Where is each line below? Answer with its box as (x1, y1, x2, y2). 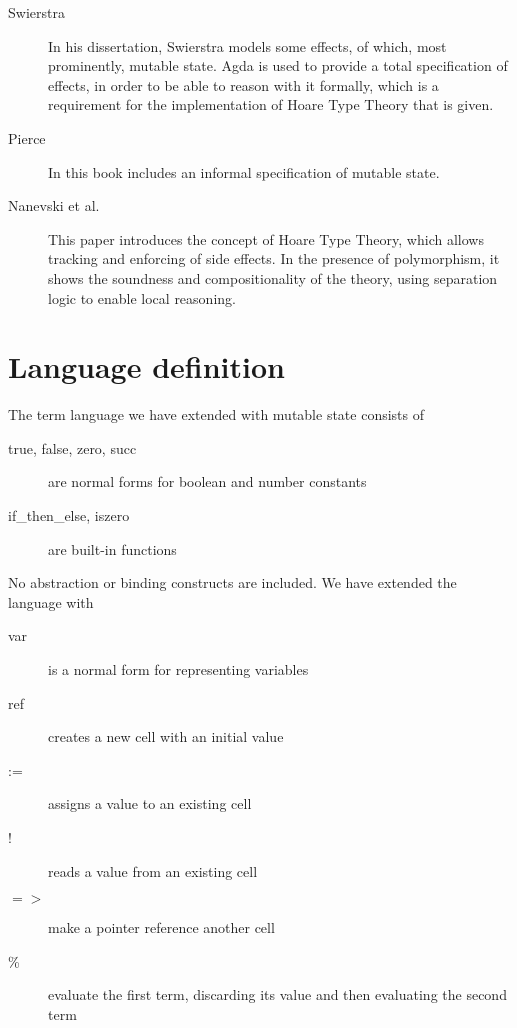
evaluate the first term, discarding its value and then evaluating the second (48, 984, 507, 1005)
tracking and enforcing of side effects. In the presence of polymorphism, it (48, 248, 500, 269)
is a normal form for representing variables (48, 659, 309, 679)
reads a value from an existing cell (48, 860, 258, 881)
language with (8, 591, 94, 612)
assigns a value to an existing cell (48, 793, 252, 814)
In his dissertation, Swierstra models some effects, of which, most (48, 35, 447, 56)
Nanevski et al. (8, 195, 100, 216)
